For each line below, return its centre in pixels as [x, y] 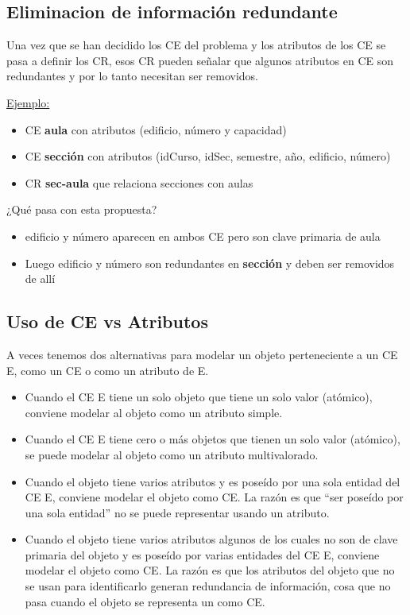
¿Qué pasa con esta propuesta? [82, 209]
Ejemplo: [28, 102]
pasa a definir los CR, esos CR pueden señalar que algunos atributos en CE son [200, 60]
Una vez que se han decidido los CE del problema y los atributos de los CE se [196, 45]
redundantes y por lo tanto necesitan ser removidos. [133, 76]
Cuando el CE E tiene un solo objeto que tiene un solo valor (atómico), [199, 397]
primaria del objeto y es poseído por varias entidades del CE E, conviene [202, 554]
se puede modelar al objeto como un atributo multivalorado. [172, 454]
